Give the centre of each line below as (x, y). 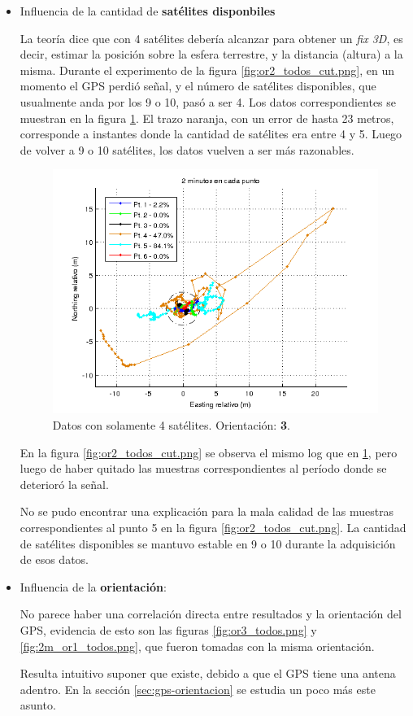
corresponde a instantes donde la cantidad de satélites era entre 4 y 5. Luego (211, 134)
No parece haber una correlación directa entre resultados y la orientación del (211, 614)
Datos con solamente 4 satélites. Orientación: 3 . (171, 425)
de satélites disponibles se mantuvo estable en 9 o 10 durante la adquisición (208, 543)
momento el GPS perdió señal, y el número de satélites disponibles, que (198, 86)
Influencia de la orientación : (93, 586)
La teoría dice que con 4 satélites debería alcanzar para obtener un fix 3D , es (211, 38)
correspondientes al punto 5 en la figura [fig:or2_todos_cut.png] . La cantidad (213, 528)
